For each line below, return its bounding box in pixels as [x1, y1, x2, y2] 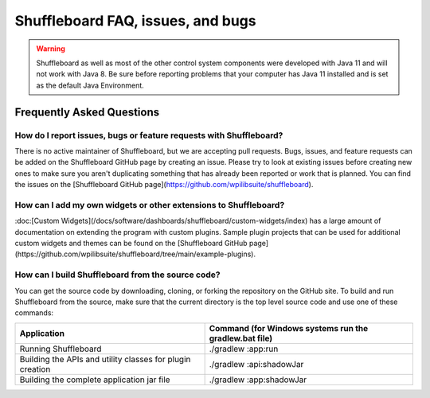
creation [19, 363, 51, 374]
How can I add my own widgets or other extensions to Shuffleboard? [14, 199, 285, 210]
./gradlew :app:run [209, 343, 279, 354]
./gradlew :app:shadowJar [209, 374, 307, 385]
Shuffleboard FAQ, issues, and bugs [14, 12, 256, 29]
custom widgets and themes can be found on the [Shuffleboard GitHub [14, 238, 248, 248]
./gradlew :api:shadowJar [209, 358, 304, 369]
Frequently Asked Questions [14, 105, 160, 119]
